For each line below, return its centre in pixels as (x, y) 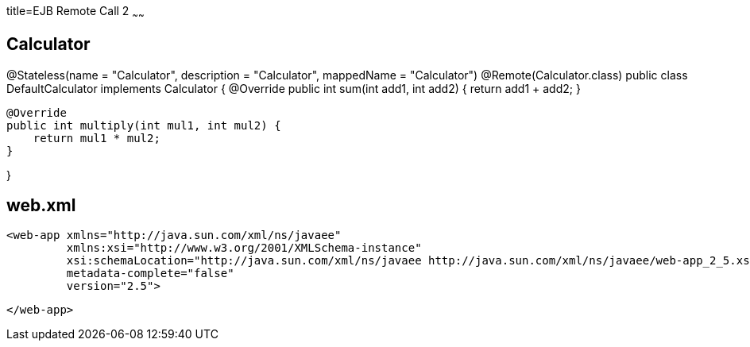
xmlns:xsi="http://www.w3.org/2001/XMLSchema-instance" (244, 248)
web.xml (41, 206)
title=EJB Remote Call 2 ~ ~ (75, 12)
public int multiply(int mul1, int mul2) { (144, 125)
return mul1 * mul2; (97, 138)
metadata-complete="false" (150, 274)
